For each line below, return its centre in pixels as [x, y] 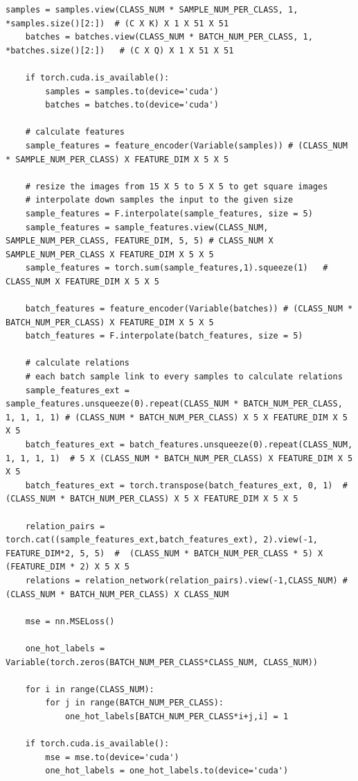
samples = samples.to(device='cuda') [132, 91]
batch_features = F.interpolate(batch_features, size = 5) [164, 336]
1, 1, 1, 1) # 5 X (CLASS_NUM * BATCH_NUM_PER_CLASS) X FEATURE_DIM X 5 [179, 458]
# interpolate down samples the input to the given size [159, 200]
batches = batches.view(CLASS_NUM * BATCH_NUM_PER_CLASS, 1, [169, 37]
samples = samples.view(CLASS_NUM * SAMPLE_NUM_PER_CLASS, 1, [152, 10]
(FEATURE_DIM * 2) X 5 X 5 [68, 567]
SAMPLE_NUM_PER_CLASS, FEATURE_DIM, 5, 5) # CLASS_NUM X [140, 241]
